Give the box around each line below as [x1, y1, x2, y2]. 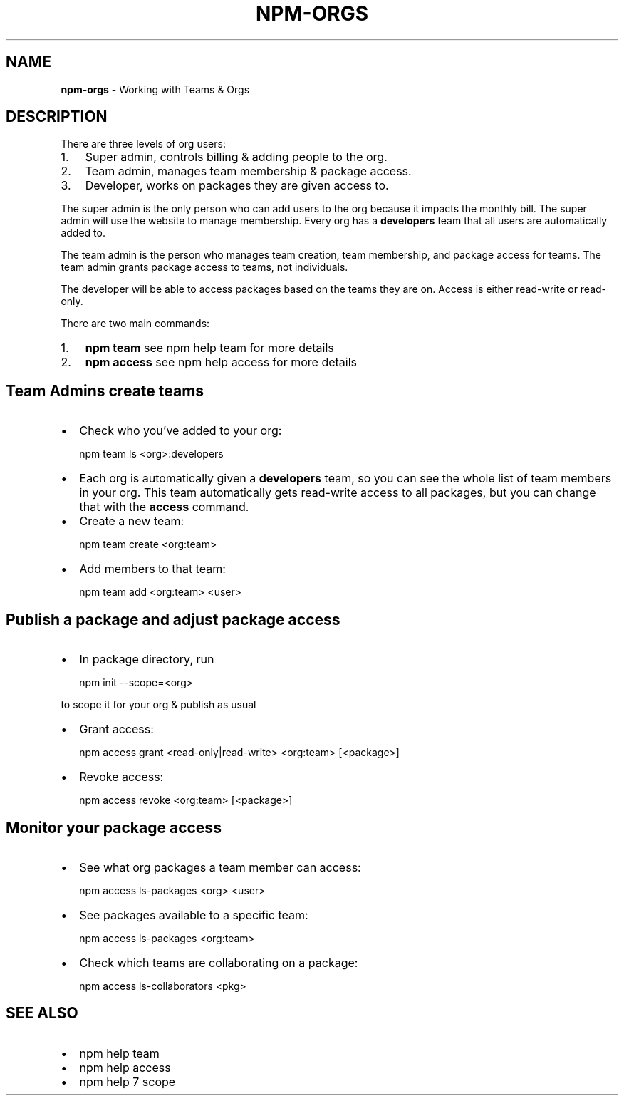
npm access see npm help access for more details [85, 355, 357, 370]
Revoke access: [79, 770, 164, 785]
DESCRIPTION [6, 108, 108, 126]
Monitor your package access [6, 818, 222, 837]
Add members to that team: [79, 562, 226, 577]
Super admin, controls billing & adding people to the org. [85, 150, 388, 165]
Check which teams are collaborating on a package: [79, 955, 358, 970]
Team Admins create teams [6, 381, 204, 400]
